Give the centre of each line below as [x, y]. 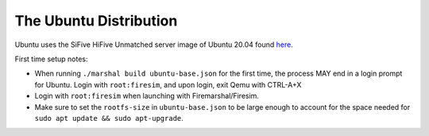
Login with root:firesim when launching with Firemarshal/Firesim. [147, 96]
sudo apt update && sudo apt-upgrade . [109, 118]
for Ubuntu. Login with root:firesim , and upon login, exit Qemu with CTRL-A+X [168, 84]
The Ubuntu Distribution [96, 21]
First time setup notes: [51, 59]
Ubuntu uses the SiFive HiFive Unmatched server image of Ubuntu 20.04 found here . [154, 45]
